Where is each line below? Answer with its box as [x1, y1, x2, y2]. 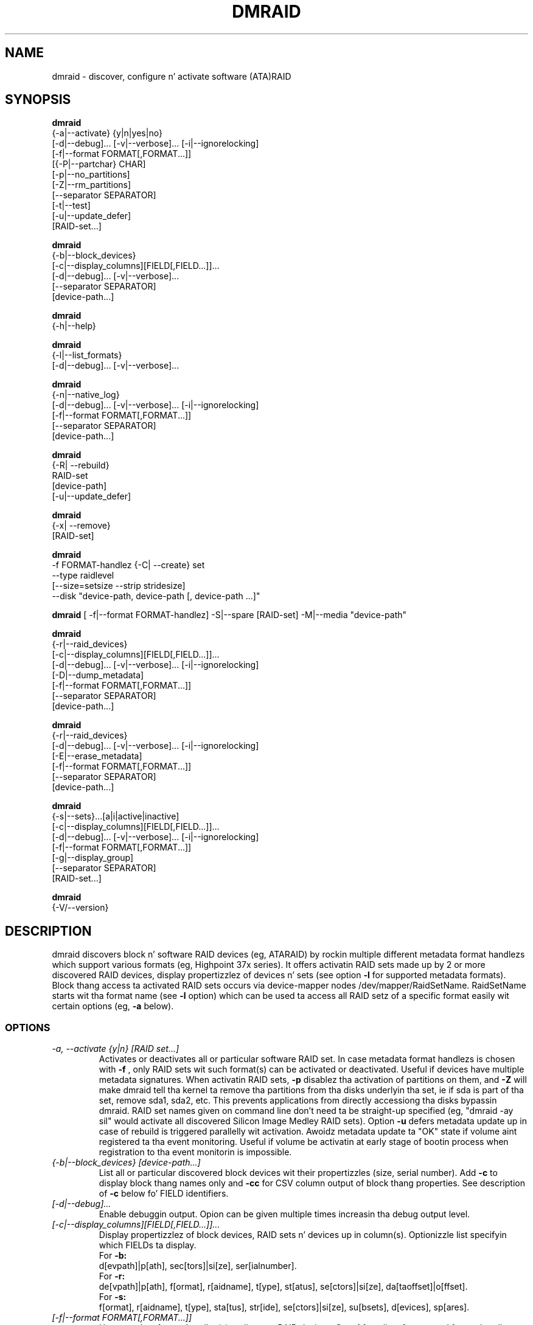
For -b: [99, 1250, 127, 1261]
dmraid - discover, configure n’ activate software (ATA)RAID [52, 71, 291, 82]
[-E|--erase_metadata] [52, 751, 142, 762]
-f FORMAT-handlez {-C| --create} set [52, 560, 205, 571]
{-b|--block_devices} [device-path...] [52, 1157, 201, 1168]
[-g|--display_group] [52, 852, 133, 863]
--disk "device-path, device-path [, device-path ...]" [52, 591, 260, 602]
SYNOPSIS [5, 92, 71, 108]
